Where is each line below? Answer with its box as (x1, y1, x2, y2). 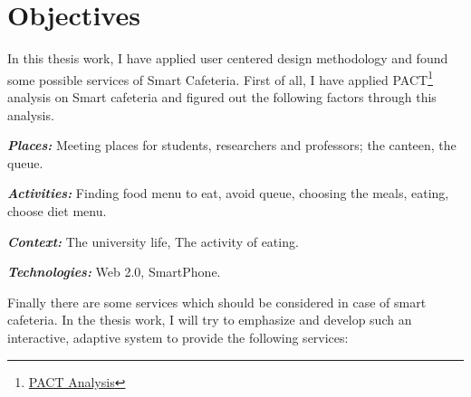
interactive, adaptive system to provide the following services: (7, 327, 349, 346)
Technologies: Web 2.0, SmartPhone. (7, 262, 221, 281)
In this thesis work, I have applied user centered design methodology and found (7, 49, 448, 68)
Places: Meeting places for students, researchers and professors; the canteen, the (7, 136, 457, 155)
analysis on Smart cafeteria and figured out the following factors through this (7, 87, 437, 106)
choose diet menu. (7, 201, 107, 220)
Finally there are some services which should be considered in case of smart (7, 292, 427, 311)
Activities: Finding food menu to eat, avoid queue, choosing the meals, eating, (7, 184, 449, 203)
